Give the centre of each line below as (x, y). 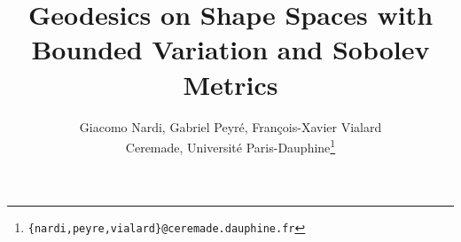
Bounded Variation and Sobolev (230, 49)
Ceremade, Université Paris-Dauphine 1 (230, 146)
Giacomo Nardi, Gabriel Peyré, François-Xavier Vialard (230, 126)
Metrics (230, 84)
